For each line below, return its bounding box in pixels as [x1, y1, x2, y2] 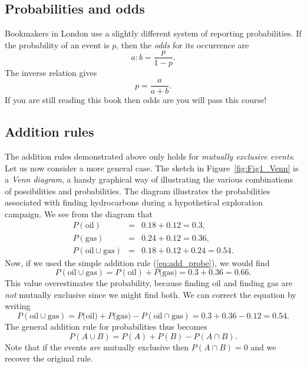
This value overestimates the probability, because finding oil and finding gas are [5, 277, 293, 289]
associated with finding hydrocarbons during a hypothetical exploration [5, 196, 263, 208]
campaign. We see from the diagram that [5, 207, 153, 220]
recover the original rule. [5, 352, 93, 364]
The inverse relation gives [5, 67, 97, 79]
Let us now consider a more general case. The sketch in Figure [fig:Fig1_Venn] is [5, 161, 299, 174]
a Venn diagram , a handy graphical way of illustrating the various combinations [5, 173, 293, 185]
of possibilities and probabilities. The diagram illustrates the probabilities [5, 184, 270, 197]
